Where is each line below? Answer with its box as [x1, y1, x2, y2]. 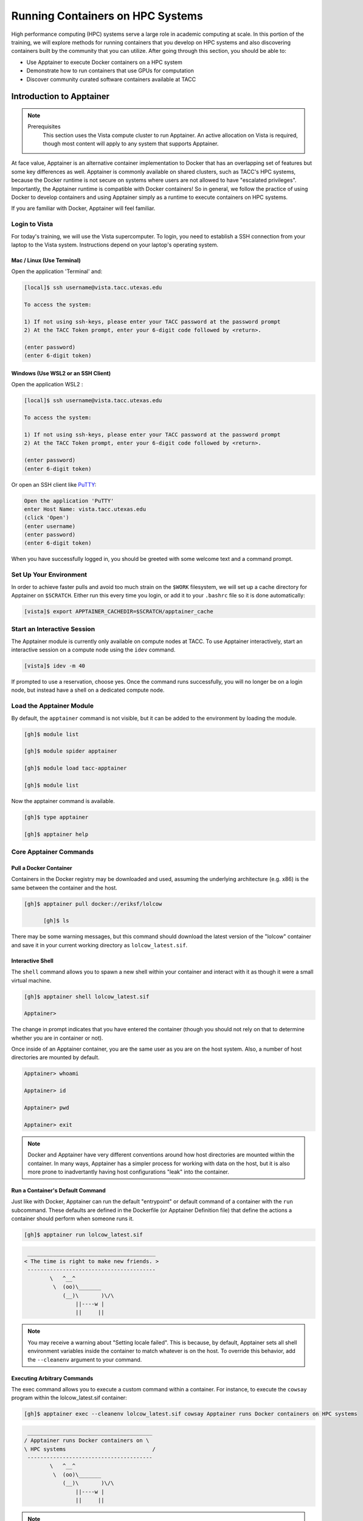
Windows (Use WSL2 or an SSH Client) [11, 370, 111, 377]
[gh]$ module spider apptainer [24, 748, 118, 754]
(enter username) [24, 523, 76, 529]
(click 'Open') [24, 514, 69, 521]
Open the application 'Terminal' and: [11, 268, 103, 275]
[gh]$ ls [43, 917, 69, 924]
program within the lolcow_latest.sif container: [11, 1394, 127, 1402]
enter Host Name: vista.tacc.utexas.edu [24, 506, 146, 512]
